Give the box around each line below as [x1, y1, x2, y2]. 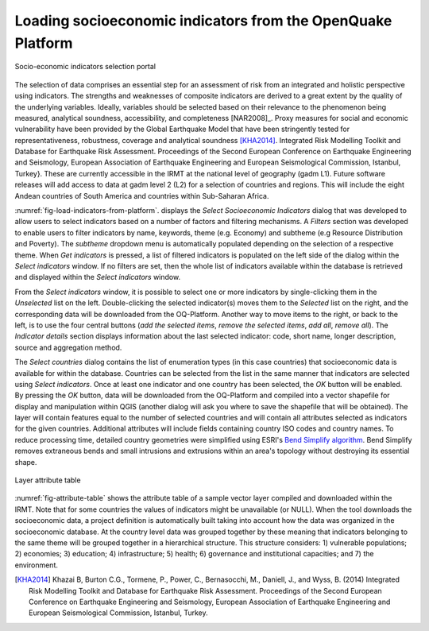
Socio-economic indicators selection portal [14, 62, 157, 72]
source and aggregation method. [14, 343, 122, 352]
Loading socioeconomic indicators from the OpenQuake [14, 12, 392, 29]
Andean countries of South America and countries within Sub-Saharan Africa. [14, 191, 269, 200]
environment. [14, 560, 59, 570]
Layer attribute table [14, 475, 81, 485]
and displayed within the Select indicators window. [14, 273, 181, 282]
